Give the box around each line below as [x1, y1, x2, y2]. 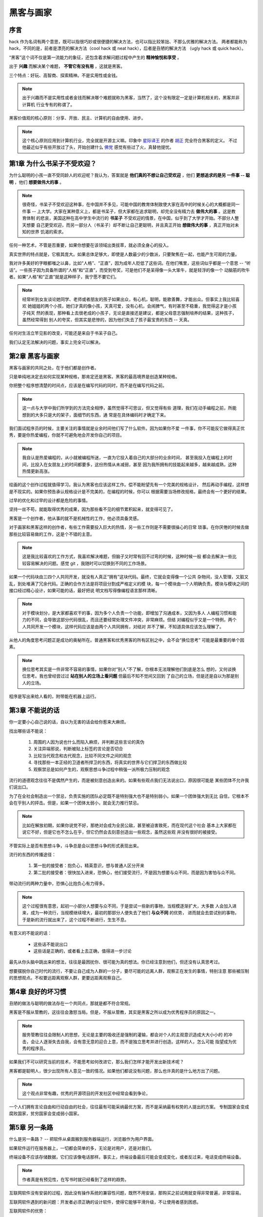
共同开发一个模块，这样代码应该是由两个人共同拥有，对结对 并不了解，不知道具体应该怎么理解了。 [26, 624, 224, 629]
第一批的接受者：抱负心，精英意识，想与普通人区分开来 [33, 863, 145, 868]
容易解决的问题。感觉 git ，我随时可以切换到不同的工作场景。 [26, 560, 150, 566]
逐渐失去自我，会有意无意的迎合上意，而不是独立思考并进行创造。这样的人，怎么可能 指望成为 [43, 1038, 232, 1044]
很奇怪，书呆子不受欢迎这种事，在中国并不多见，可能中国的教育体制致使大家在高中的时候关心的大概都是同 [22, 202, 236, 207]
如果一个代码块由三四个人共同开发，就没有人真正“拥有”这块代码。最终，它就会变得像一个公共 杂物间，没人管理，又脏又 [9, 574, 249, 580]
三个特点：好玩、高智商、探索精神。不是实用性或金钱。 [9, 72, 120, 78]
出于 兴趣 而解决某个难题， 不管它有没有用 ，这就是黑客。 [9, 63, 125, 69]
